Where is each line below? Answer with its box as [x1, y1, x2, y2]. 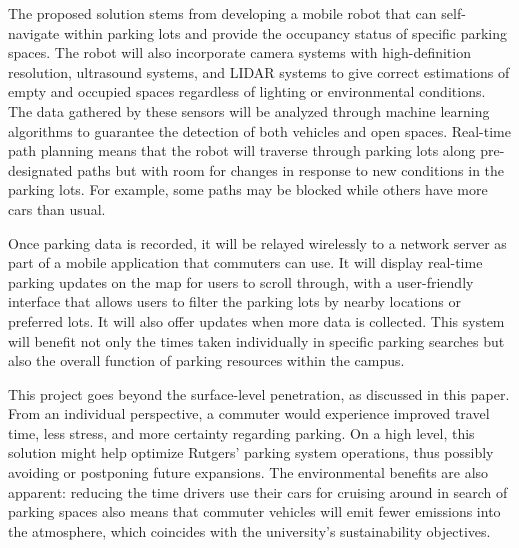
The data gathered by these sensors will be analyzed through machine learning [8, 100, 490, 121]
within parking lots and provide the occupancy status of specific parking [63, 22, 508, 43]
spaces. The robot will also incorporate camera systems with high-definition [8, 42, 471, 63]
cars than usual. [8, 198, 106, 219]
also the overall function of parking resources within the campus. [8, 350, 405, 371]
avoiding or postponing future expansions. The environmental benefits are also [8, 462, 489, 483]
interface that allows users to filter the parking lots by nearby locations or [8, 291, 461, 312]
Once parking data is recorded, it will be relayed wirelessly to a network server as [8, 232, 507, 253]
